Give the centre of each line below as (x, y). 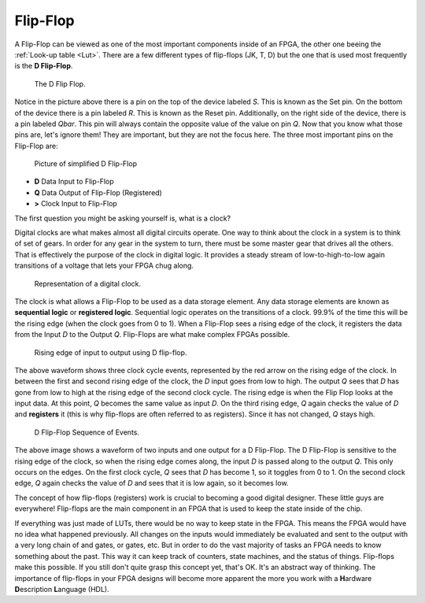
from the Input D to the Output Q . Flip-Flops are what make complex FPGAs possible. (152, 335)
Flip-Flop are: (36, 146)
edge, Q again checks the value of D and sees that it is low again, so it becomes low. (152, 483)
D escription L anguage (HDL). (62, 589)
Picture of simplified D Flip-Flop (86, 164)
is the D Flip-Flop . (44, 66)
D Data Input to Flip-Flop (74, 182)
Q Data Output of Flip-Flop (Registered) (98, 192)
